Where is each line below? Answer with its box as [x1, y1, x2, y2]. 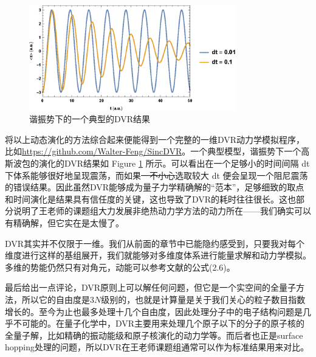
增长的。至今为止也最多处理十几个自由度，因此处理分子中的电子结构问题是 [5, 305, 303, 317]
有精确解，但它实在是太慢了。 [5, 217, 124, 229]
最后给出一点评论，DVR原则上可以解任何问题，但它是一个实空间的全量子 [5, 281, 297, 294]
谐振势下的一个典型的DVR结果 [29, 113, 151, 125]
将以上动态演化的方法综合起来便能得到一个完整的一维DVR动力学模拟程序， [5, 133, 305, 145]
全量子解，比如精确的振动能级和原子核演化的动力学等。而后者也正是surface [5, 328, 303, 341]
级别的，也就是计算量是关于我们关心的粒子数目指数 [101, 293, 306, 306]
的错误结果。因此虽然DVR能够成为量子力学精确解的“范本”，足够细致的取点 [5, 181, 304, 193]
